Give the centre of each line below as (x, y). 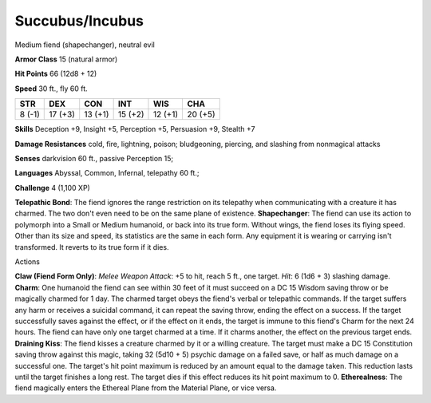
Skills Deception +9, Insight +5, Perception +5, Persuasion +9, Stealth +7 (135, 129)
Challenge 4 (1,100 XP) (53, 188)
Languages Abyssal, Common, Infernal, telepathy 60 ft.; (107, 173)
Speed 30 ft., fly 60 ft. (51, 89)
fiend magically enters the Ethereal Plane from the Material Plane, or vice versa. (146, 388)
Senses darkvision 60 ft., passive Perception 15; (94, 158)
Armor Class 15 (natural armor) (66, 59)
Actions (27, 262)
